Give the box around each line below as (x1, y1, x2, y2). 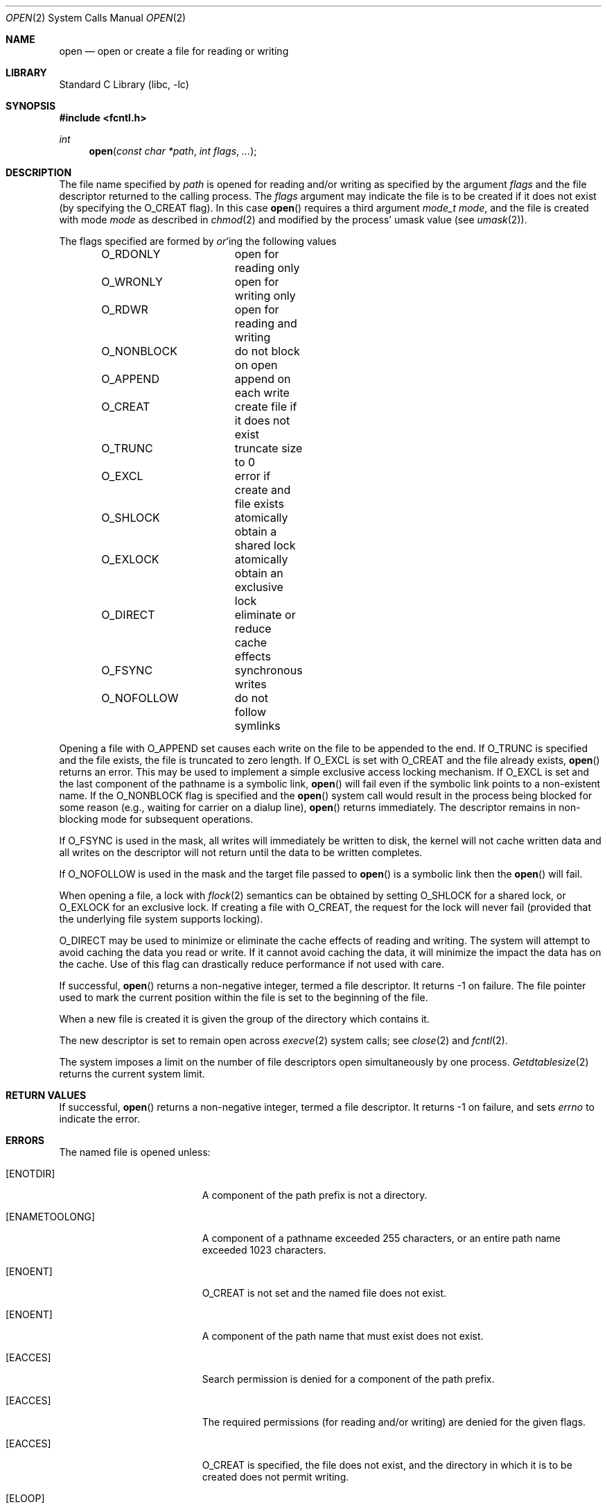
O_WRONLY (101, 275, 163, 289)
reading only (234, 261, 300, 275)
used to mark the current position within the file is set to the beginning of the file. (59, 991, 428, 1003)
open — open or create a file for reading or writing (59, 45, 289, 57)
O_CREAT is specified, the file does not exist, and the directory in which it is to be (202, 1459, 572, 1471)
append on (234, 372, 291, 386)
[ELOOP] (6, 1492, 45, 1504)
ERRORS (6, 1134, 45, 1146)
